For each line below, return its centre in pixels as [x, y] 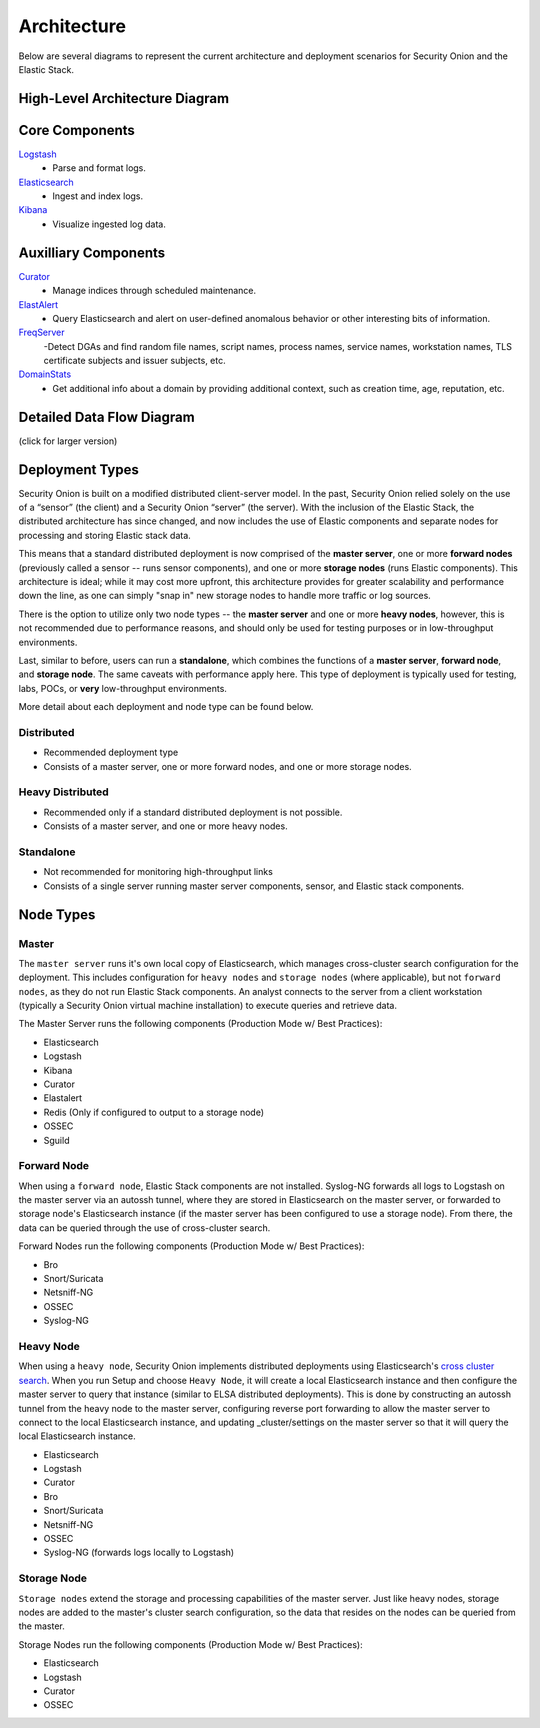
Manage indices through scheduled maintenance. [154, 291]
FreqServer [41, 332]
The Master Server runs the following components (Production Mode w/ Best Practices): [200, 1024]
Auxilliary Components [92, 252]
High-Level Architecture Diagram [124, 98]
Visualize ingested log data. [109, 224]
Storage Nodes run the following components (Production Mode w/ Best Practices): [191, 1644]
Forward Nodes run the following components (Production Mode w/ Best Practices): [191, 1246]
